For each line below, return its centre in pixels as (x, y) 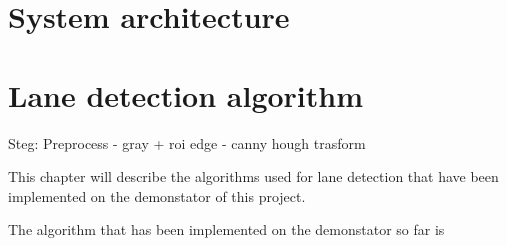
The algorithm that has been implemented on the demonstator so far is (226, 229)
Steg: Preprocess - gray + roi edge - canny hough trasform (187, 142)
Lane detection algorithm (186, 94)
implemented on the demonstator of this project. (157, 195)
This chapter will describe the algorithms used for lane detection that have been (253, 176)
